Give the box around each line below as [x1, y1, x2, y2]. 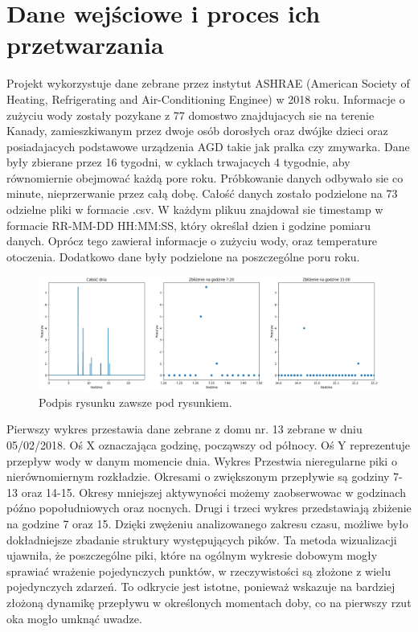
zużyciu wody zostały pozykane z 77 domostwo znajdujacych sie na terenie [6, 106, 375, 123]
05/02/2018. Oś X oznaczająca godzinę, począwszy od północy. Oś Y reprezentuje [6, 437, 410, 453]
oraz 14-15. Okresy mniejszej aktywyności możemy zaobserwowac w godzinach [21, 483, 406, 500]
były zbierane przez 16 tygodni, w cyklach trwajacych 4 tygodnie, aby [6, 154, 350, 170]
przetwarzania [6, 28, 164, 61]
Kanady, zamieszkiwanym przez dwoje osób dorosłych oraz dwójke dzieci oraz [6, 122, 388, 139]
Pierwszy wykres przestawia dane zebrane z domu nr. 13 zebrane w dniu [6, 421, 363, 437]
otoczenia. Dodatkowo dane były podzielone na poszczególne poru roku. [6, 248, 360, 265]
